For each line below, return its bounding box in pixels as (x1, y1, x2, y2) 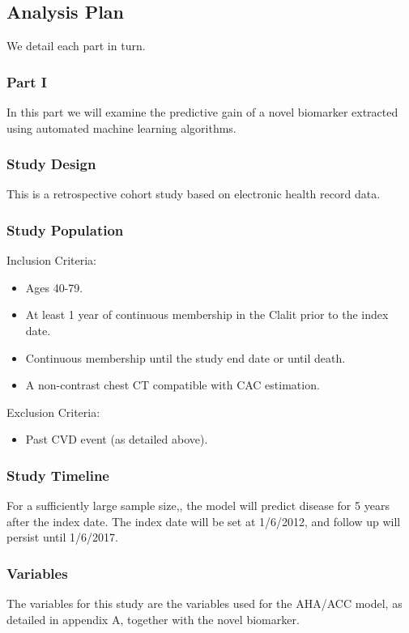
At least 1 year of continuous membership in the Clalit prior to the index (25, 306, 389, 323)
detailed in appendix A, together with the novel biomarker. (6, 610, 300, 627)
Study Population (6, 219, 124, 240)
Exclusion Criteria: (6, 403, 100, 420)
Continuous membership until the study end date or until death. (25, 349, 346, 366)
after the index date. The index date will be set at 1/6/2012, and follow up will (6, 512, 401, 529)
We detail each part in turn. (6, 37, 146, 54)
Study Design (6, 154, 96, 174)
